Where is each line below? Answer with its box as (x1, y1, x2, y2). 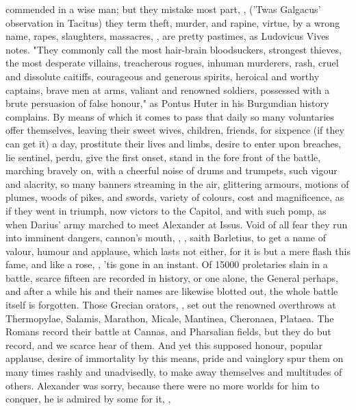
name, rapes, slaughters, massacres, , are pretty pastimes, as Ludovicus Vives (5, 29, 329, 43)
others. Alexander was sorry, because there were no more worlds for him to (5, 378, 320, 392)
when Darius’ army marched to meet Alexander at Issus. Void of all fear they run (5, 217, 348, 231)
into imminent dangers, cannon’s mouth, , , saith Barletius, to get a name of (5, 230, 327, 245)
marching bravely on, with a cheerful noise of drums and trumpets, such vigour (5, 163, 338, 178)
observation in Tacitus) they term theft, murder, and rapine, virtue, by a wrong (5, 15, 340, 29)
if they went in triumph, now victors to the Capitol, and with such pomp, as (5, 203, 327, 217)
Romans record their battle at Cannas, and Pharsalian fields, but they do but (5, 324, 331, 339)
